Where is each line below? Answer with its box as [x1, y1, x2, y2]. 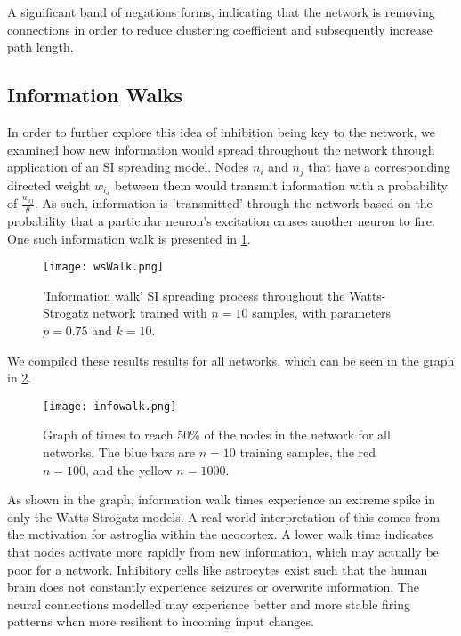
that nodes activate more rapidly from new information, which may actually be [7, 542, 439, 560]
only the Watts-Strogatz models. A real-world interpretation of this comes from [7, 507, 441, 526]
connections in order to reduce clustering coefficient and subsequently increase [7, 20, 433, 38]
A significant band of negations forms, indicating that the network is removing [7, 3, 435, 20]
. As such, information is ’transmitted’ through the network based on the [34, 194, 433, 213]
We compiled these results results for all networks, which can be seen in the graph [7, 350, 455, 369]
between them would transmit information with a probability [114, 175, 448, 194]
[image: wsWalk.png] [43, 261, 165, 274]
